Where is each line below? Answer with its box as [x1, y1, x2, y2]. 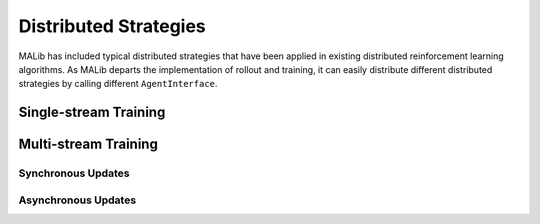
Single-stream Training [18, 104, 166, 121]
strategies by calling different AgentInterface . [18, 78, 218, 90]
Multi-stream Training [18, 136, 159, 153]
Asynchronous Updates [18, 193, 137, 207]
